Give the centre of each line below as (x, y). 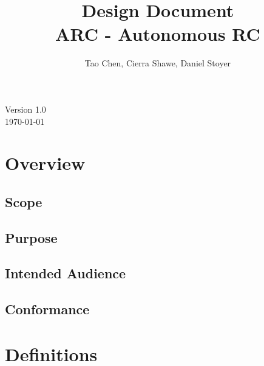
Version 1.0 (25, 109)
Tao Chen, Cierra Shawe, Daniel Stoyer (158, 63)
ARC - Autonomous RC (158, 34)
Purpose (31, 237)
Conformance (47, 309)
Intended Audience (66, 273)
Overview (45, 163)
